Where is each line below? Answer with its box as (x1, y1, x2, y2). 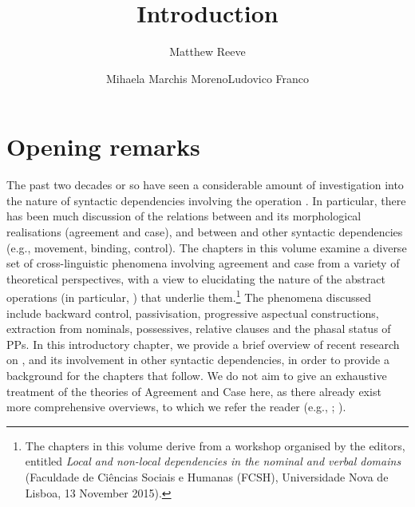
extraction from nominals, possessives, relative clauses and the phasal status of (6, 320, 391, 337)
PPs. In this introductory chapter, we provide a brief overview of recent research (6, 335, 400, 352)
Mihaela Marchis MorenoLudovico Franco (105, 69, 310, 86)
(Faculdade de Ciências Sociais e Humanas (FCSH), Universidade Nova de (25, 469, 389, 485)
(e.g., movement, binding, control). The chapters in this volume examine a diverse (6, 239, 407, 255)
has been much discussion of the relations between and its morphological (6, 208, 362, 224)
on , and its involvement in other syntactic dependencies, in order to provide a (6, 351, 389, 368)
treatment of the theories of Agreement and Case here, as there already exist (6, 382, 381, 399)
